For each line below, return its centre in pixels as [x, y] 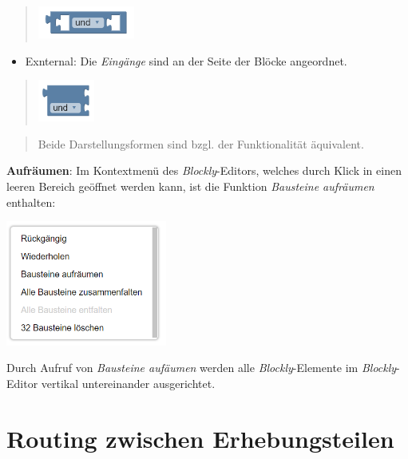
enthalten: [31, 202]
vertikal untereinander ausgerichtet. [128, 383]
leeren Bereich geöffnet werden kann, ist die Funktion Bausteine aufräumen [190, 186]
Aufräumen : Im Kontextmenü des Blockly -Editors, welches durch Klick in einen [204, 170]
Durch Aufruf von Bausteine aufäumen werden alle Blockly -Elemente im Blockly [202, 368]
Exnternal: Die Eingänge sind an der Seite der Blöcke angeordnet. [186, 60]
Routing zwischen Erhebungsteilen [200, 438]
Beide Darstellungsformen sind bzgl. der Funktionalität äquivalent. [201, 143]
